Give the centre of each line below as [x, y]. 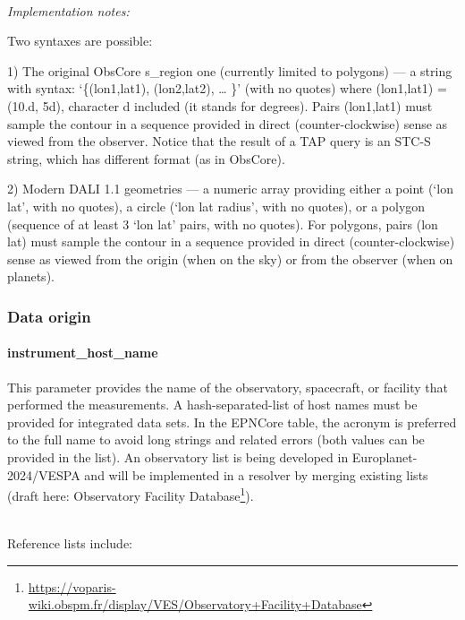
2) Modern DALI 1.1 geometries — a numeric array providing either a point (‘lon [230, 189]
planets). [31, 276]
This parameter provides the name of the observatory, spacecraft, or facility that [228, 387]
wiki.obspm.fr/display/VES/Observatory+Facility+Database [195, 604]
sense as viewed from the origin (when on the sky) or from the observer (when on [230, 258]
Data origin [49, 316]
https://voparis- [72, 586]
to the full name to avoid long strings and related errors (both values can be [216, 439]
